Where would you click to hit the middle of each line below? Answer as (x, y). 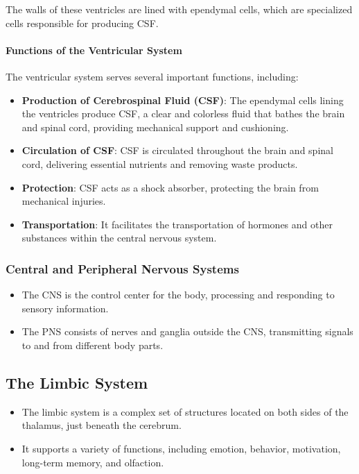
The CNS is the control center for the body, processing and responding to (178, 295)
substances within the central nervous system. (119, 238)
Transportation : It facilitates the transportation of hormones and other (177, 224)
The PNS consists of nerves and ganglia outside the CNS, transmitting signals (187, 331)
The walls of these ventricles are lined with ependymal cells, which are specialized (179, 9)
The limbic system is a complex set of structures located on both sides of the (185, 411)
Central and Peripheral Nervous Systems (122, 268)
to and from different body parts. (93, 345)
